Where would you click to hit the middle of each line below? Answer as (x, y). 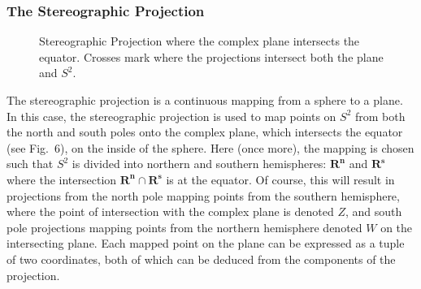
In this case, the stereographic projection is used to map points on (171, 116)
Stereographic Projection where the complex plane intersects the (200, 41)
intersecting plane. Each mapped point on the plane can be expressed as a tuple (206, 243)
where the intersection (62, 179)
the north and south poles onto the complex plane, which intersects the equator (205, 132)
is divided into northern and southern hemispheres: (199, 164)
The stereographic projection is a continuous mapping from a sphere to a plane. (205, 100)
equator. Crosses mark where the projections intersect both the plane (211, 56)
